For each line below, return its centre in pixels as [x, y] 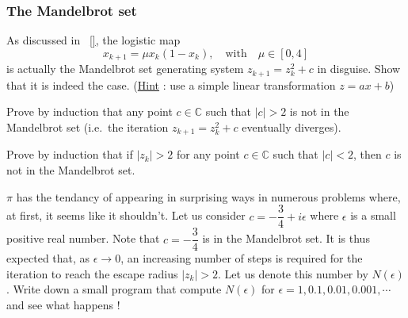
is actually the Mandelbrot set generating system [125, 69]
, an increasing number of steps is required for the [242, 258]
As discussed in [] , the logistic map [93, 40]
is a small [373, 215]
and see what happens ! [63, 305]
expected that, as [48, 258]
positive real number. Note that [83, 238]
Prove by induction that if [70, 154]
